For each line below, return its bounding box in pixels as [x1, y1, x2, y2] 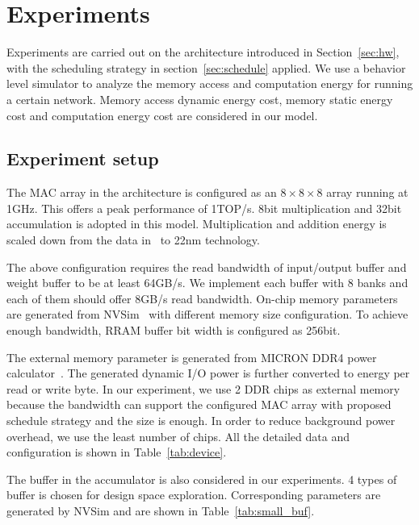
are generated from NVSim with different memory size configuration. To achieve [6, 306, 409, 323]
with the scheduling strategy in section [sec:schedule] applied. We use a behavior [6, 59, 406, 76]
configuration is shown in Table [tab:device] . [6, 444, 227, 460]
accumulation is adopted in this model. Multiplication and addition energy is [6, 215, 387, 232]
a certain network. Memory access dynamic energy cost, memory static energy [6, 90, 393, 107]
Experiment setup [6, 146, 159, 171]
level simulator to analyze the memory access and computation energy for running [6, 75, 413, 92]
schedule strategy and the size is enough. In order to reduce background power [6, 412, 396, 429]
